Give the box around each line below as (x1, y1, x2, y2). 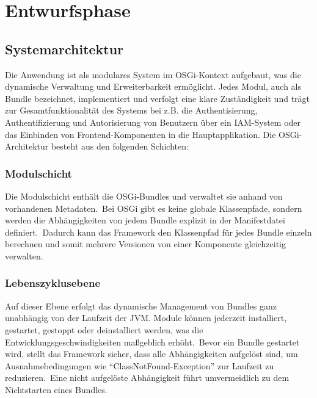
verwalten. (5, 249, 43, 262)
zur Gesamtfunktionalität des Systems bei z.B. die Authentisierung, (5, 104, 258, 117)
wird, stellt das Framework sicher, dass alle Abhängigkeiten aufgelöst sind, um (5, 347, 298, 360)
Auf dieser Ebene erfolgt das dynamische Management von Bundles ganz (5, 299, 277, 312)
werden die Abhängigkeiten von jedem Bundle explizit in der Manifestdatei (5, 214, 285, 226)
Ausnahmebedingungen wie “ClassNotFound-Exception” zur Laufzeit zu (5, 359, 274, 372)
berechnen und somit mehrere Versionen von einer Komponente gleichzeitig (5, 237, 286, 250)
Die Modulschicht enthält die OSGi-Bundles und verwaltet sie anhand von (5, 189, 283, 202)
